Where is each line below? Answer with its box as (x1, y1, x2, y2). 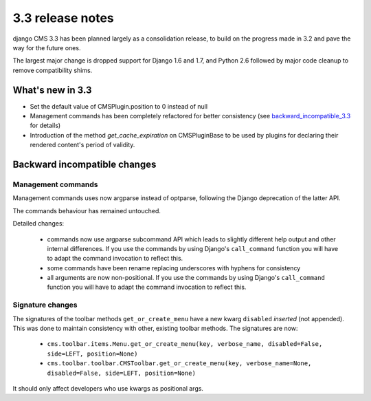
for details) (30, 121, 61, 130)
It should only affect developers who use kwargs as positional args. (12, 384, 204, 392)
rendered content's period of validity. (30, 141, 135, 149)
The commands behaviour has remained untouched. (12, 206, 161, 215)
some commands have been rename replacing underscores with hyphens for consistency (47, 263, 301, 272)
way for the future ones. (12, 43, 81, 52)
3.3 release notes (12, 10, 115, 25)
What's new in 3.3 (12, 84, 92, 96)
